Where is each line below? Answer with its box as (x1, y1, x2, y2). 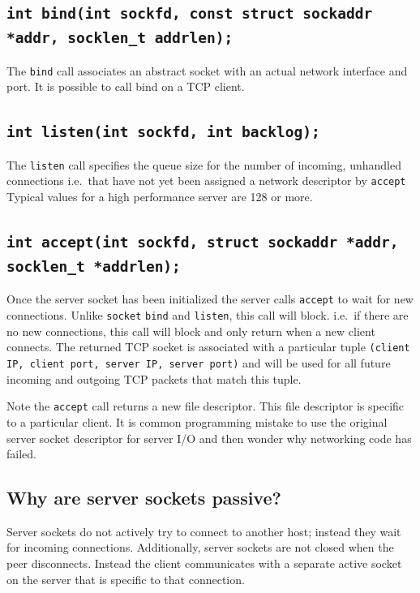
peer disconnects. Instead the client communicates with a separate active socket (6, 555, 402, 572)
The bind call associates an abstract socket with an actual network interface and (6, 62, 408, 79)
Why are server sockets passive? (6, 485, 281, 510)
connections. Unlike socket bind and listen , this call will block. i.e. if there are (6, 307, 409, 324)
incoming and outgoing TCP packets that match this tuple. (6, 370, 302, 387)
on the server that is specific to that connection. (6, 570, 245, 587)
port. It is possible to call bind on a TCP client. (6, 78, 245, 95)
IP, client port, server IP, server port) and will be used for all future (6, 355, 391, 371)
